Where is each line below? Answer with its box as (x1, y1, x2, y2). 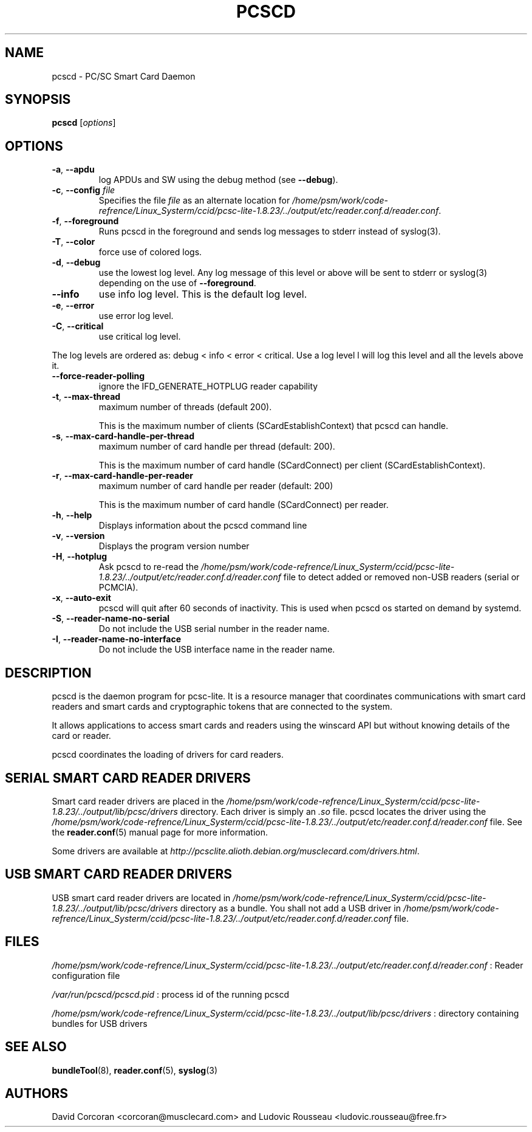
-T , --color (52, 236, 95, 247)
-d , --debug (52, 257, 101, 268)
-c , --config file (52, 185, 115, 196)
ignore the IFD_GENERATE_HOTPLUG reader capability (98, 381, 318, 392)
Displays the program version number (98, 541, 250, 552)
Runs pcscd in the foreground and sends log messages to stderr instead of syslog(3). (98, 226, 441, 237)
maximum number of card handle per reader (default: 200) (98, 481, 333, 492)
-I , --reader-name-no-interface (52, 634, 181, 645)
